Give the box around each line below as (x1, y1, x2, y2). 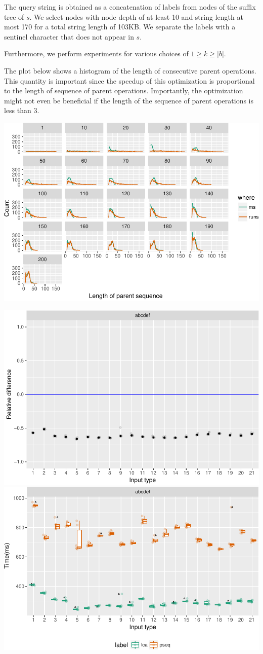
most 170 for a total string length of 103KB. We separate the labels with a (4, 21, 236, 32)
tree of (4, 11, 24, 22)
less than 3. (4, 105, 39, 116)
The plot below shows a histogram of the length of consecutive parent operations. (4, 65, 256, 76)
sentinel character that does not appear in (4, 31, 134, 42)
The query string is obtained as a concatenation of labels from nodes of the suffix (4, 2, 256, 12)
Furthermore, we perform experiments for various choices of (4, 48, 189, 59)
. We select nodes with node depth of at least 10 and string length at (29, 11, 243, 22)
